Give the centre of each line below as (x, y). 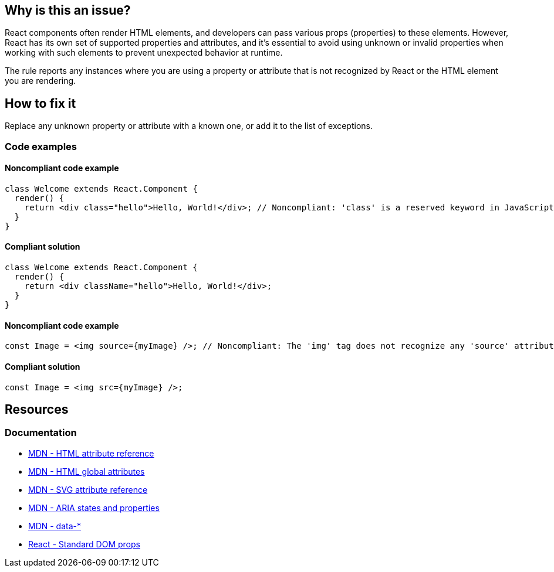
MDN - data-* (55, 526)
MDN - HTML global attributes (87, 471)
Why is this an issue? (68, 10)
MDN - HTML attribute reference (91, 453)
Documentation (41, 433)
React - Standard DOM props (84, 544)
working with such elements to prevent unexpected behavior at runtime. (144, 53)
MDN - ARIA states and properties (94, 508)
